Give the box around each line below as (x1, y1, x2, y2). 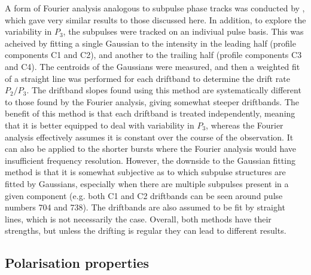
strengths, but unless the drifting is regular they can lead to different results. (5, 224, 286, 237)
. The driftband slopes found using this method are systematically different (26, 84, 301, 96)
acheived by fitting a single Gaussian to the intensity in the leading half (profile (5, 36, 296, 49)
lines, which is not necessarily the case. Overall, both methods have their (5, 212, 272, 225)
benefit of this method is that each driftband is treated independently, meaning (5, 107, 295, 120)
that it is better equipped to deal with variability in (5, 118, 194, 131)
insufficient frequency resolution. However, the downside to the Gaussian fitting (5, 154, 295, 166)
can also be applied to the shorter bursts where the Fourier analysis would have (5, 142, 297, 155)
